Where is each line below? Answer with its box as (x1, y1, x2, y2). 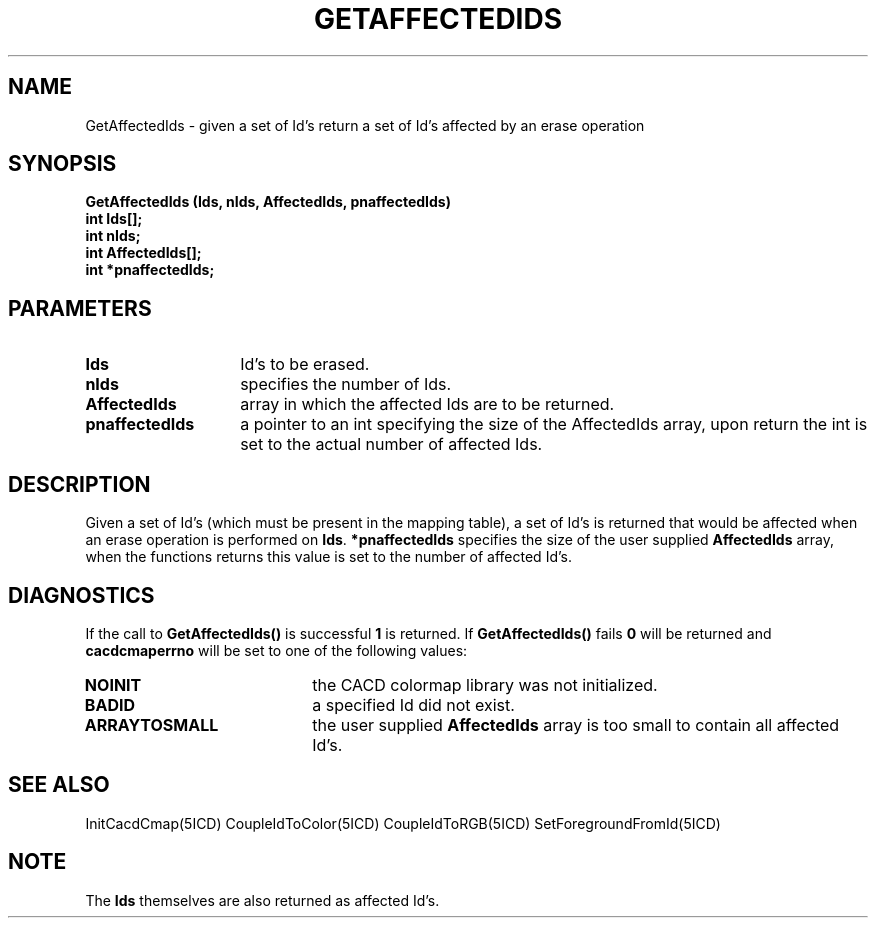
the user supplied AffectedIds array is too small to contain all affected (312, 714, 840, 735)
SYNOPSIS (8, 151, 117, 177)
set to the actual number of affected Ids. (240, 434, 543, 455)
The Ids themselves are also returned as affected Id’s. (85, 891, 440, 909)
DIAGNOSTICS (8, 582, 155, 608)
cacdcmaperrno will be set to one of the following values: (85, 641, 468, 659)
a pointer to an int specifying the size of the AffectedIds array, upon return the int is (240, 414, 868, 435)
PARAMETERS (8, 295, 152, 321)
